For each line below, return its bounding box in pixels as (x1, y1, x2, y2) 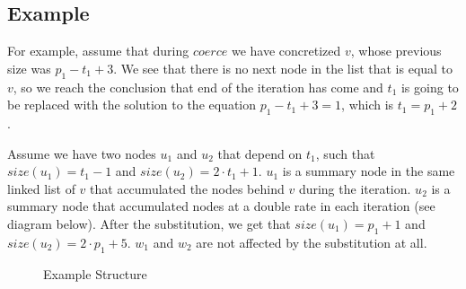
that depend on (217, 144, 303, 162)
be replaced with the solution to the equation (7, 95, 257, 114)
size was (7, 58, 51, 77)
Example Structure (43, 264, 147, 283)
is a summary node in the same (282, 162, 455, 180)
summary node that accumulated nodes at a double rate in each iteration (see (7, 197, 435, 215)
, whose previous (350, 41, 442, 60)
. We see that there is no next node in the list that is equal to (113, 58, 453, 77)
